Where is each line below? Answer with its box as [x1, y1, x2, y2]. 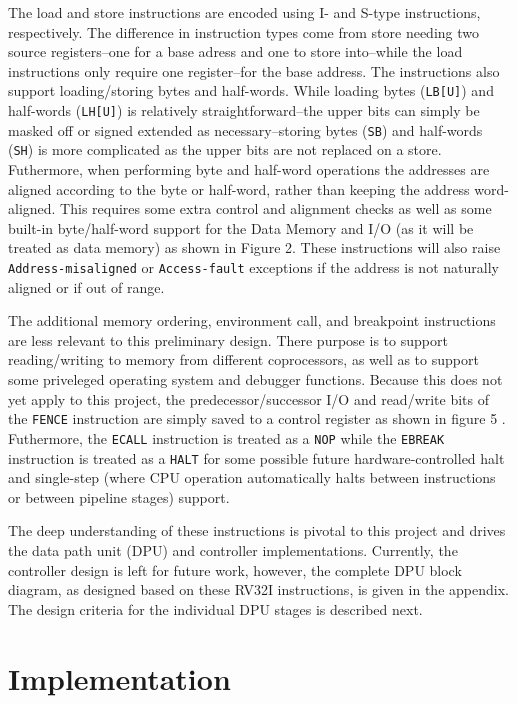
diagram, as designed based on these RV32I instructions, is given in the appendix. [8, 579, 509, 600]
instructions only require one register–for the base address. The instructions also [8, 60, 500, 81]
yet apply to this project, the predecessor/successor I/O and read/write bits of [8, 388, 490, 409]
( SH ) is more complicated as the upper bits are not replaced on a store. [8, 139, 442, 160]
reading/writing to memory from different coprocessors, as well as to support [8, 349, 479, 370]
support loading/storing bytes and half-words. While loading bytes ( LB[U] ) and [8, 80, 494, 101]
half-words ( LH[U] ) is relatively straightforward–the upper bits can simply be [8, 100, 480, 121]
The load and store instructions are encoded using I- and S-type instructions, [8, 2, 481, 22]
